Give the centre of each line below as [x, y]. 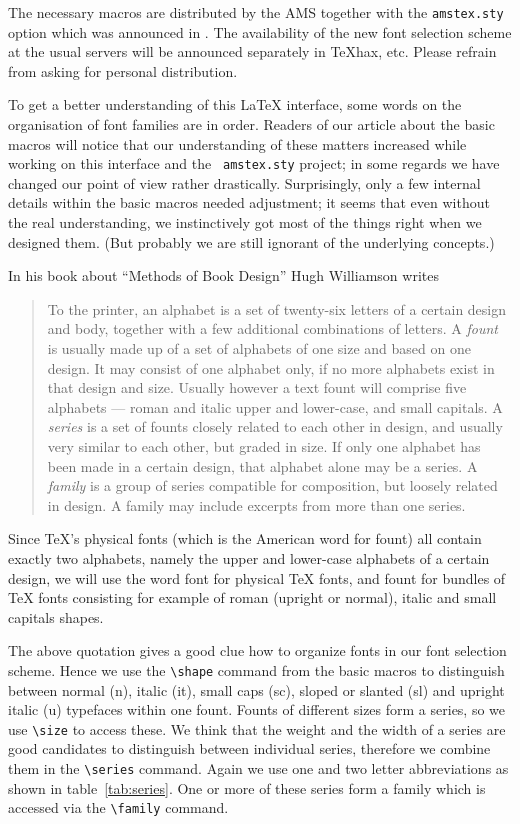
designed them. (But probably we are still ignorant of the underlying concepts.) [251, 241]
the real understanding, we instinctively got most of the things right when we [245, 222]
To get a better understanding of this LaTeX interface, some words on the [235, 104]
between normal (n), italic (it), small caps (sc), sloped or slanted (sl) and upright [256, 689]
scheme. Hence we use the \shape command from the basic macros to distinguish [256, 669]
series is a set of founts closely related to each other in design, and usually [275, 426]
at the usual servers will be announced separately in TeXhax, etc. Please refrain [252, 51]
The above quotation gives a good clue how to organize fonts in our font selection [257, 650]
